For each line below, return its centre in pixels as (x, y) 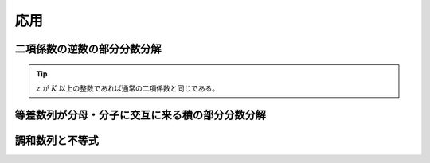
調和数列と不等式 (57, 140)
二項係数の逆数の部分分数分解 (88, 49)
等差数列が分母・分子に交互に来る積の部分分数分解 (140, 115)
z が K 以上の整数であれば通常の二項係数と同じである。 (127, 88)
